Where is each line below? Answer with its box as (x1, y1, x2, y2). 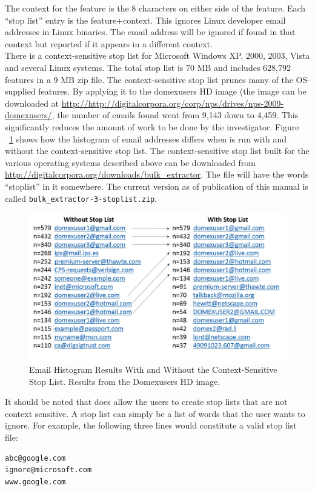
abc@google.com (5, 453, 66, 463)
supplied (5, 85, 36, 98)
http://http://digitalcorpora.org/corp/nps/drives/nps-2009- (61, 96, 284, 109)
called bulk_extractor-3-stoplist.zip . (5, 192, 157, 204)
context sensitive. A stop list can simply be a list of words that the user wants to (5, 407, 305, 419)
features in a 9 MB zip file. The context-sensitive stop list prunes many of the (5, 73, 293, 85)
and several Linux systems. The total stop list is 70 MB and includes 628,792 (5, 61, 291, 73)
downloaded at (5, 96, 59, 109)
